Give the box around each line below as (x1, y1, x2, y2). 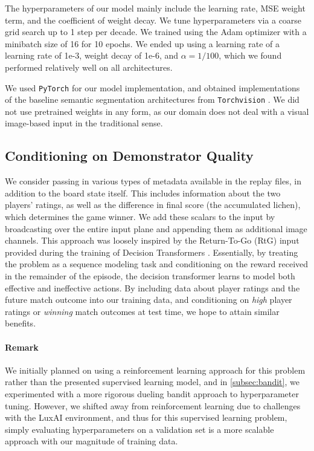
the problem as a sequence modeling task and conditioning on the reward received (5, 258, 309, 270)
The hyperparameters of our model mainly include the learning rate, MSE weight (5, 2, 306, 14)
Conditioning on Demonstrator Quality (5, 146, 254, 165)
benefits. (5, 317, 36, 329)
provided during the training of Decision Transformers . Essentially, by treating (5, 245, 298, 258)
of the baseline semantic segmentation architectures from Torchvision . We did (5, 93, 300, 106)
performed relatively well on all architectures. (5, 60, 173, 73)
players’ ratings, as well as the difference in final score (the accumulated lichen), (5, 198, 301, 211)
